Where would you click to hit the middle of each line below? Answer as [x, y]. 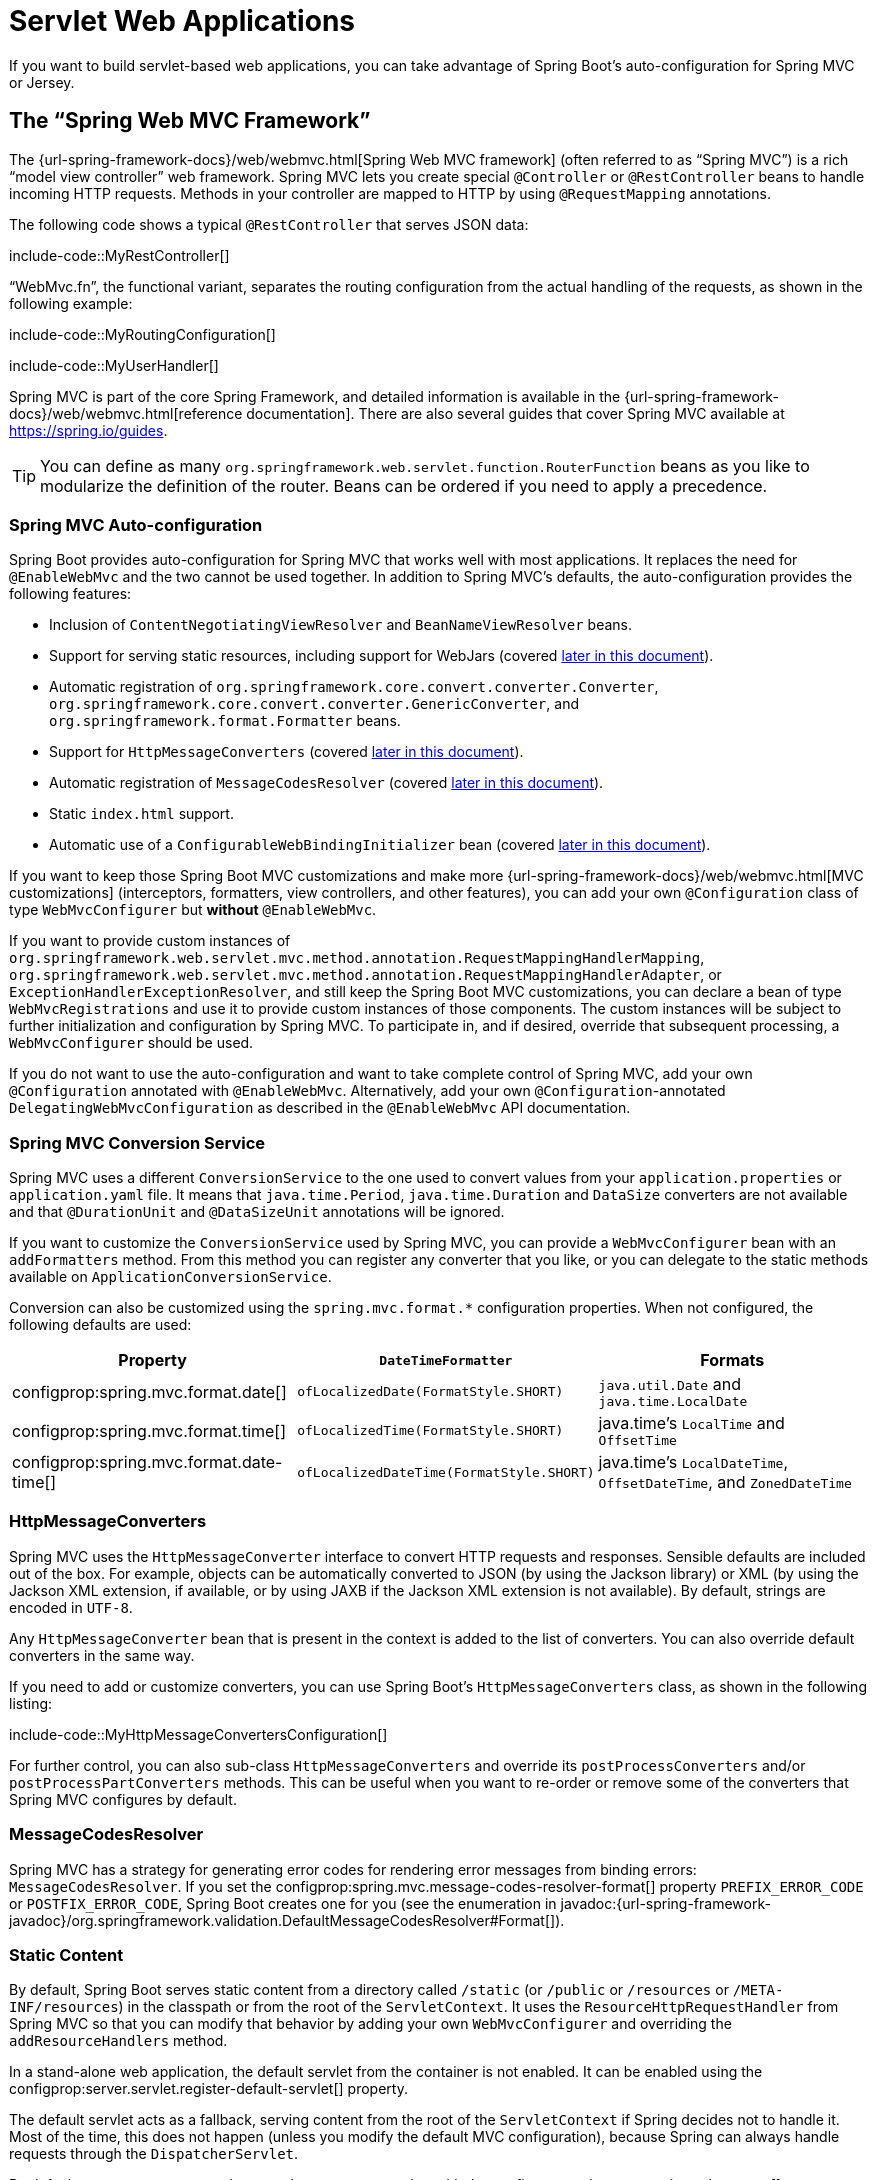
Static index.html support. [141, 814]
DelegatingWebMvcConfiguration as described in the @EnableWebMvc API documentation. [320, 1108]
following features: [70, 594]
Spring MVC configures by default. [123, 1799]
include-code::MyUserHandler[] [114, 365]
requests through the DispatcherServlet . [154, 2154]
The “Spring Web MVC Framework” [190, 121]
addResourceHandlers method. [118, 2041]
